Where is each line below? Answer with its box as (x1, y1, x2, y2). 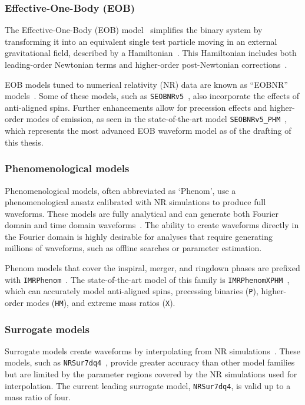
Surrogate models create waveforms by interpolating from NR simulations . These (5, 344, 301, 357)
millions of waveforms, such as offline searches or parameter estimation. (5, 242, 262, 254)
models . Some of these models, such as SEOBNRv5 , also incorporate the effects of (5, 90, 300, 102)
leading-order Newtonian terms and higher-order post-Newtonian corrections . (5, 58, 287, 70)
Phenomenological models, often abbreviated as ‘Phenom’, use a (5, 184, 236, 196)
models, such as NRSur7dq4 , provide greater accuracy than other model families (5, 356, 295, 368)
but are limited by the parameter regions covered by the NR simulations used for (5, 368, 297, 380)
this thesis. (5, 136, 44, 148)
